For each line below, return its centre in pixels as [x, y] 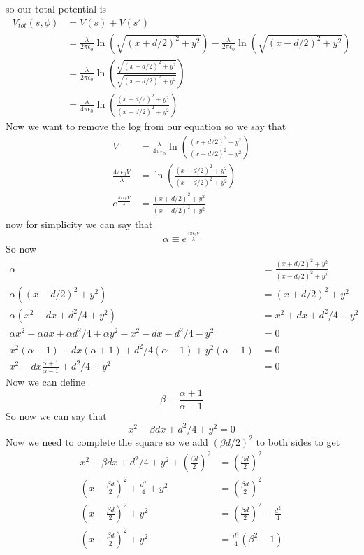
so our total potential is [56, 8]
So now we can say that [56, 415]
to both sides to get [298, 441]
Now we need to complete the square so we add [107, 441]
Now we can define [45, 382]
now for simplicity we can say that [79, 224]
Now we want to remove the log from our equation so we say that [146, 126]
